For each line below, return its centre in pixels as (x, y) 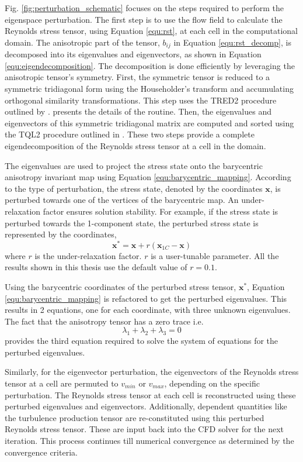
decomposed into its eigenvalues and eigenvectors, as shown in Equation (133, 54)
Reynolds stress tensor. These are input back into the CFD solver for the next (144, 429)
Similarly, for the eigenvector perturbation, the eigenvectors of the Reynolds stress (152, 372)
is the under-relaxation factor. (88, 255)
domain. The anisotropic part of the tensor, (82, 42)
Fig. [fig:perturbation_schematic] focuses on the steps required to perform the (144, 8)
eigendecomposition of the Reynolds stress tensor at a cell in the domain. (135, 145)
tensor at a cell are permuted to (62, 383)
